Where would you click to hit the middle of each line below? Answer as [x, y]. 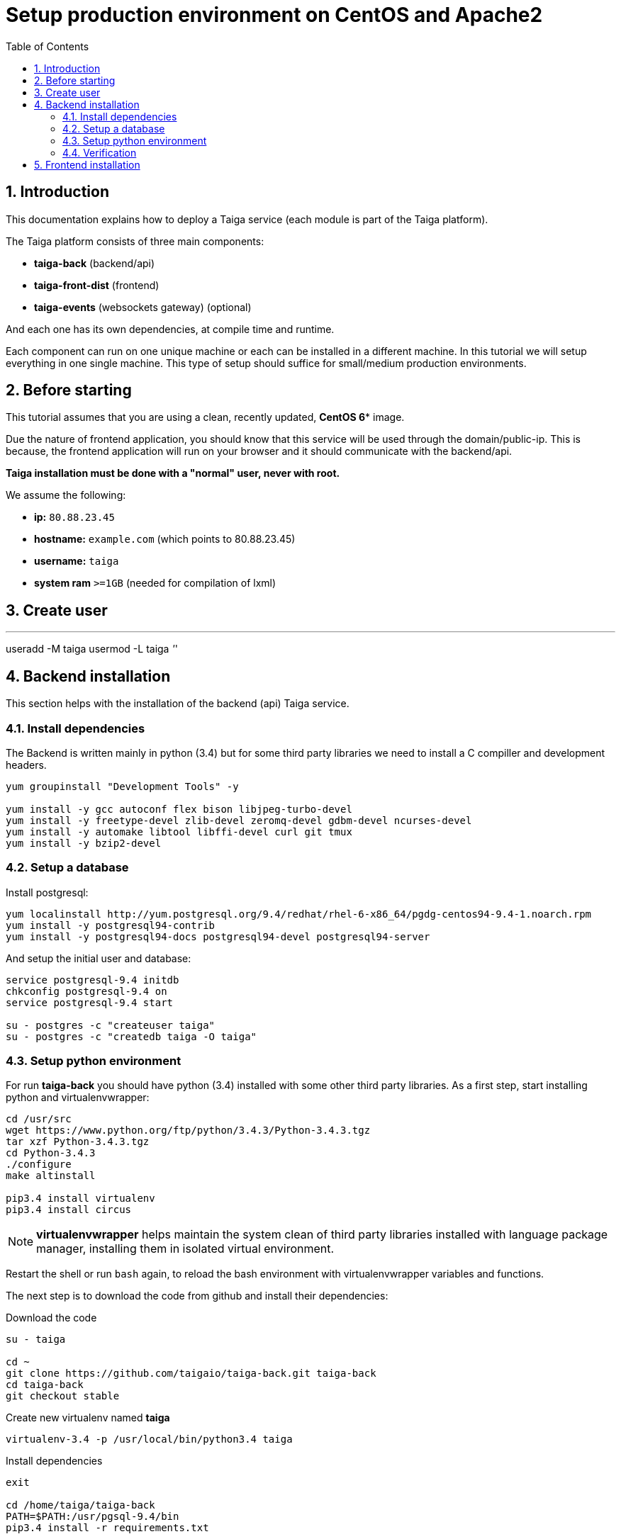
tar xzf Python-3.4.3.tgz [78, 1142]
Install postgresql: [47, 892]
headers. [26, 765]
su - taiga [36, 1340]
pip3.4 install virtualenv [80, 1199]
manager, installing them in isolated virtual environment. [185, 1249]
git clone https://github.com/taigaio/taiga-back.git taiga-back [191, 1374]
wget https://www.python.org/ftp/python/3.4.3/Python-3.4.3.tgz [188, 1131]
